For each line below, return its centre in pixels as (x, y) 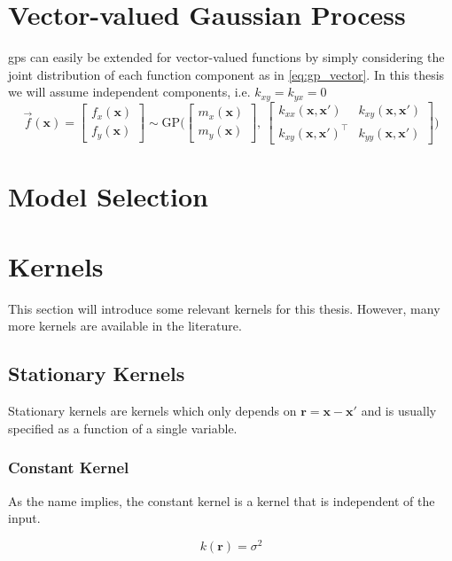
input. (24, 518)
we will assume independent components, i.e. (129, 92)
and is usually (399, 411)
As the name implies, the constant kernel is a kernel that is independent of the (222, 500)
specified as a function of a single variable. (123, 428)
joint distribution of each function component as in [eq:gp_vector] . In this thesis (226, 74)
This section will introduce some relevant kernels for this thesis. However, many (224, 308)
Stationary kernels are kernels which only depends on (152, 411)
